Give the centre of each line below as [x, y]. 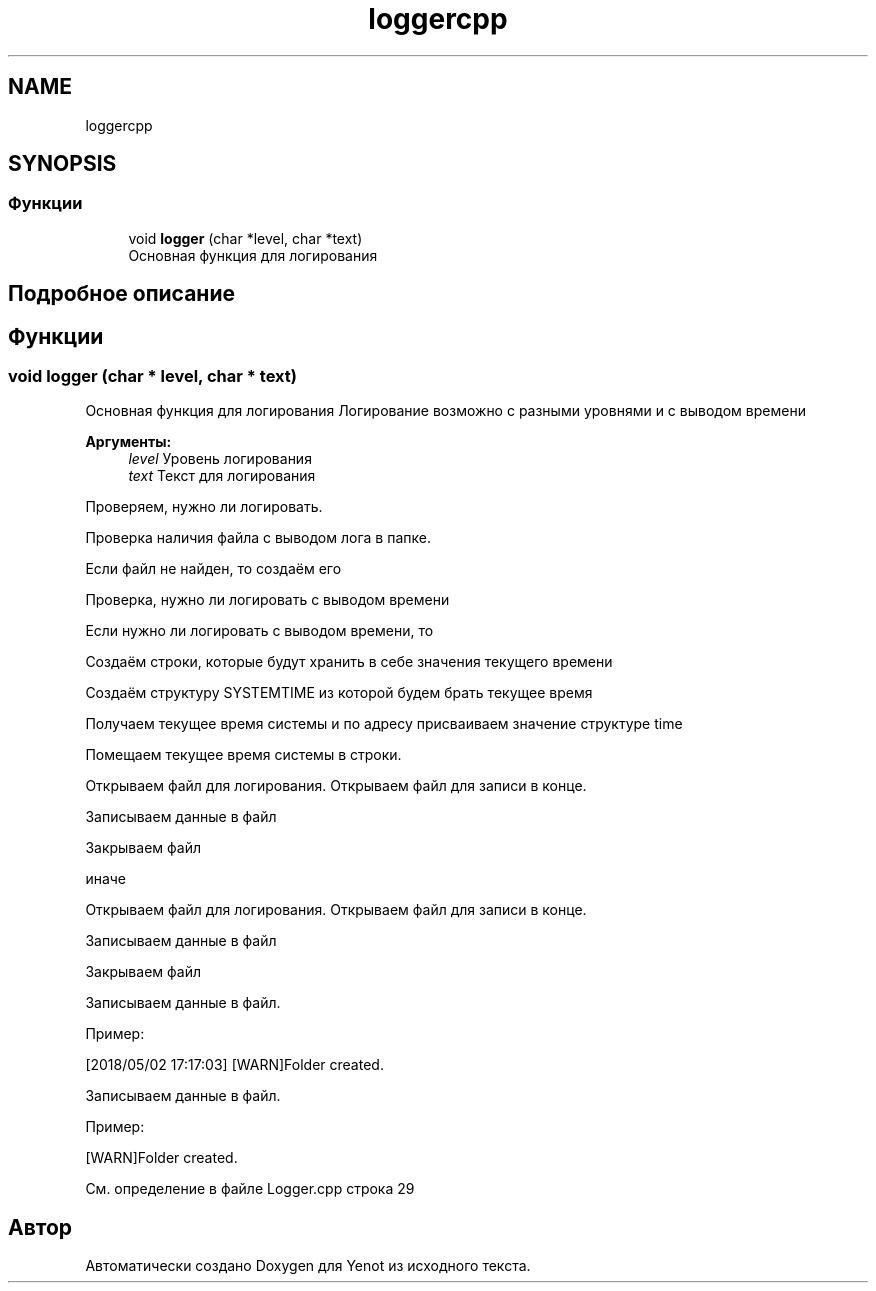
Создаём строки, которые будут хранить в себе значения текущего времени [349, 662]
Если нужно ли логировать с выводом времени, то [259, 631]
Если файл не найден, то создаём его [213, 569]
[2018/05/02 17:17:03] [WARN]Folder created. [234, 1065]
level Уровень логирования [220, 459]
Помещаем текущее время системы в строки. [243, 755]
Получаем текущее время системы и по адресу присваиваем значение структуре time [384, 724]
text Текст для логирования [222, 476]
